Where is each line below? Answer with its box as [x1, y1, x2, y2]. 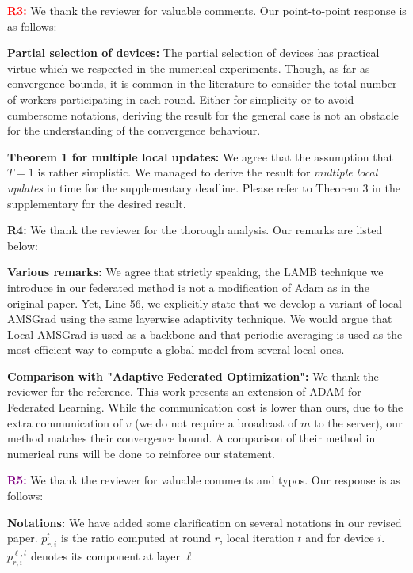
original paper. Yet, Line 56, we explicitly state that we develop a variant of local [7, 294, 402, 311]
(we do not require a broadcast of [135, 414, 297, 431]
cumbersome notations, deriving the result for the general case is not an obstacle [7, 106, 399, 123]
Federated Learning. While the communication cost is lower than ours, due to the [7, 399, 403, 416]
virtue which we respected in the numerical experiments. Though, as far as [7, 59, 370, 76]
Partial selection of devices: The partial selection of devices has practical [7, 44, 380, 61]
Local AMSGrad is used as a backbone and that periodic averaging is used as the [7, 325, 403, 342]
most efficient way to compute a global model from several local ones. [7, 341, 345, 358]
